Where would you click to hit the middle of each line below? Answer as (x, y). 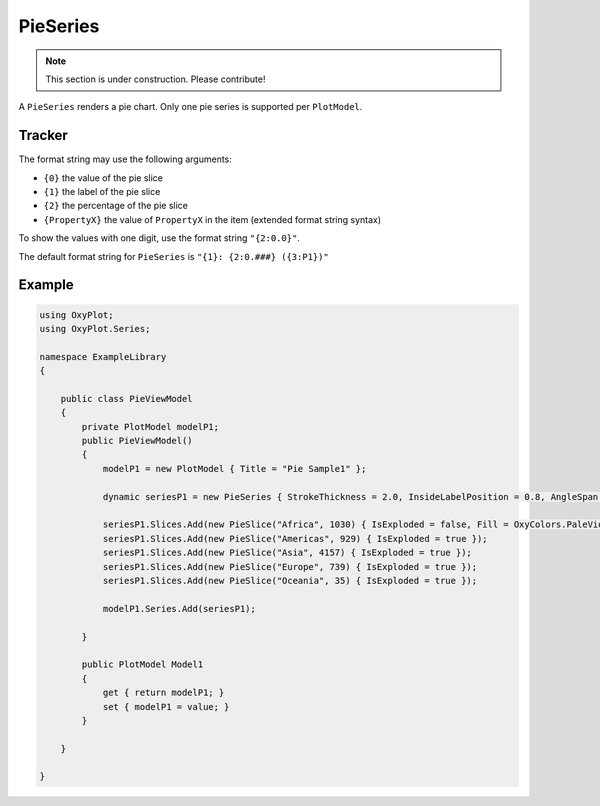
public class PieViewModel (127, 398)
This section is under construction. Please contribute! (155, 79)
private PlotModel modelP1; (150, 426)
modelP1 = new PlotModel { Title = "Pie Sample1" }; (234, 468)
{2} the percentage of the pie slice (116, 206)
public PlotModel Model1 (142, 664)
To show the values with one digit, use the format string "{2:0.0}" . (159, 238)
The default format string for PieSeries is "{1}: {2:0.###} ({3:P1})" (173, 256)
